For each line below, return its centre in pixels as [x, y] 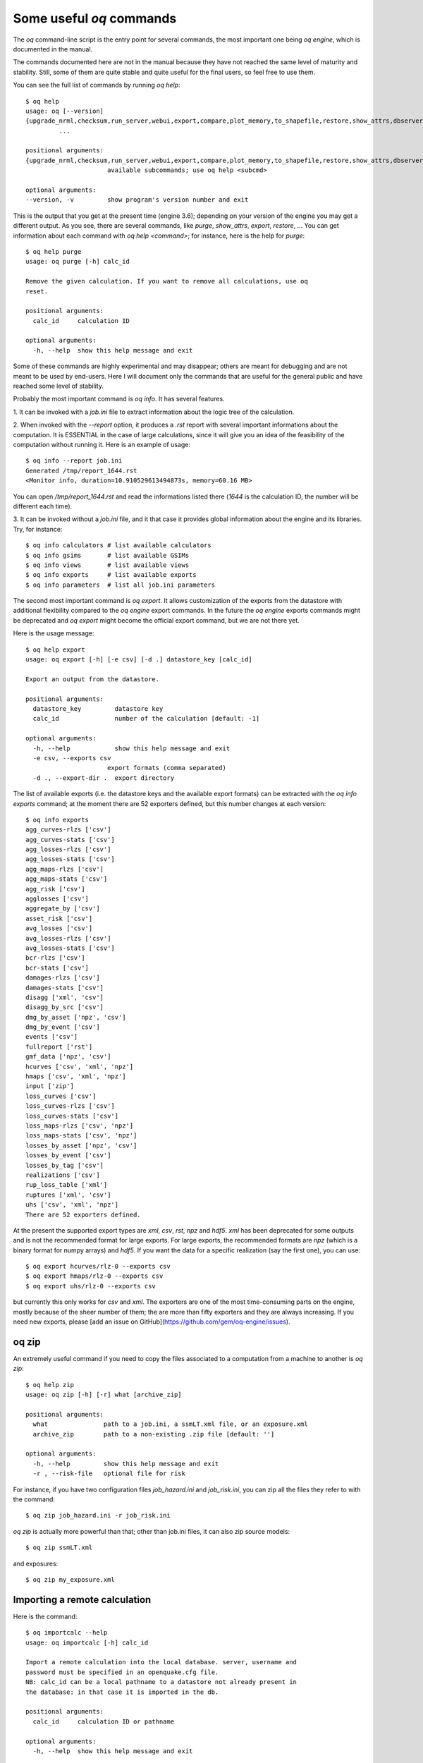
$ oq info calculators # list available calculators [118, 545]
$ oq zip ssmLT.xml [59, 1548]
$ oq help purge [54, 251]
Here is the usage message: [54, 633]
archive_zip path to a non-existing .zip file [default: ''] [154, 1434]
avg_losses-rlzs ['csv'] [68, 938]
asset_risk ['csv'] [59, 918]
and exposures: [36, 1563]
